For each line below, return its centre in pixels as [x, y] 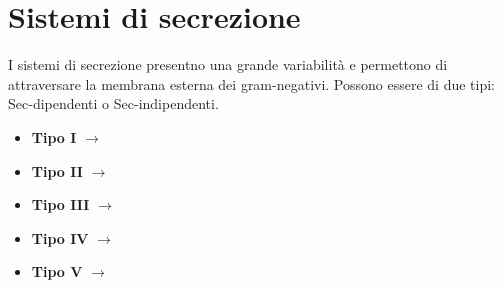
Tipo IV [60, 237]
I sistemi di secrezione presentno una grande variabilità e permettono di [228, 64]
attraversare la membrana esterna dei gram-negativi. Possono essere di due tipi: [252, 83]
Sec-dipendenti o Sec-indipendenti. [113, 103]
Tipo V [57, 271]
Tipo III [60, 204]
